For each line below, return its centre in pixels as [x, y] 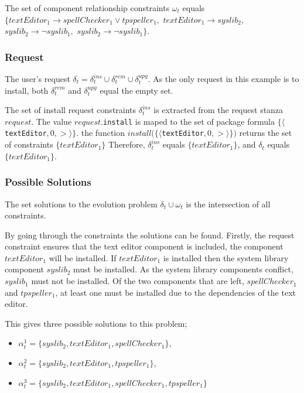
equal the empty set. [136, 90]
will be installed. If [83, 257]
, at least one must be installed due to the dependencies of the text [175, 292]
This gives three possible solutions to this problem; [96, 323]
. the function [101, 133]
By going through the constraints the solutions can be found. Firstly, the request [150, 235]
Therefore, [127, 144]
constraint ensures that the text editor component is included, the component [144, 246]
